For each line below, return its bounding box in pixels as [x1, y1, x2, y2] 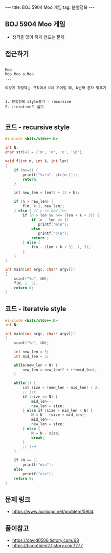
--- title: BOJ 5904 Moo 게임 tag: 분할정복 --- [5, 4, 95, 10]
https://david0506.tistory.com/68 [12, 537, 79, 543]
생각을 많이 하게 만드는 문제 [12, 34, 65, 40]
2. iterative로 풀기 [5, 104, 44, 109]
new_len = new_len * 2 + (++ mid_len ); [22, 367, 97, 372]
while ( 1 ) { [14, 381, 36, 385]
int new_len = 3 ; [14, 349, 49, 354]
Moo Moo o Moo [5, 72, 34, 76]
